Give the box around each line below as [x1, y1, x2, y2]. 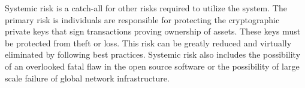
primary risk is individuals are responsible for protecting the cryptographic [5, 13, 280, 26]
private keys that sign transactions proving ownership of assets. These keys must [5, 25, 301, 37]
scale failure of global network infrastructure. [5, 71, 170, 84]
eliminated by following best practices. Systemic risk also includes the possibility [5, 48, 301, 61]
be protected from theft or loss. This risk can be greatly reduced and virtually [5, 36, 292, 49]
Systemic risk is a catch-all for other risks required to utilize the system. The [5, 2, 287, 14]
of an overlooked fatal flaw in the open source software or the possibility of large [5, 59, 300, 72]
